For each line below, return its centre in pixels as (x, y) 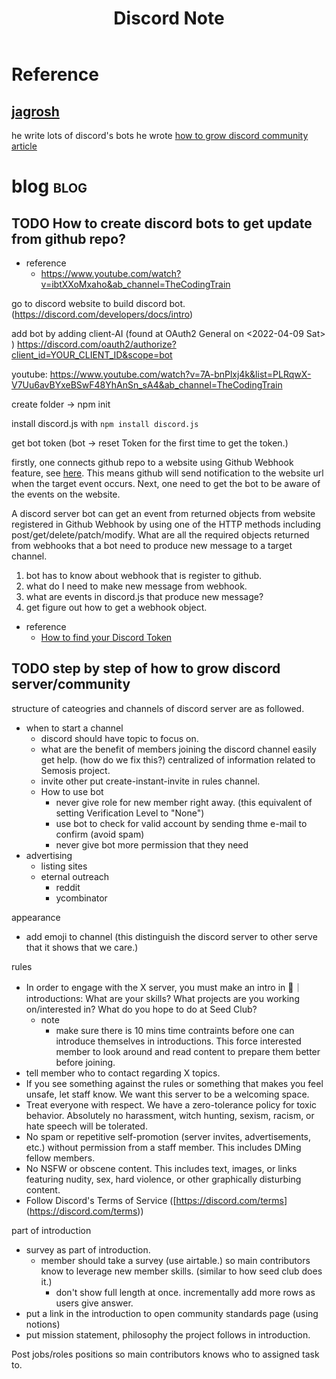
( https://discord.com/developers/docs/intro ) (102, 314)
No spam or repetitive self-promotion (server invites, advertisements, (168, 1136)
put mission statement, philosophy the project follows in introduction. (168, 1334)
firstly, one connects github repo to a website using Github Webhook (152, 462)
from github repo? (68, 238)
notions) (43, 1324)
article (24, 146)
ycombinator (81, 898)
